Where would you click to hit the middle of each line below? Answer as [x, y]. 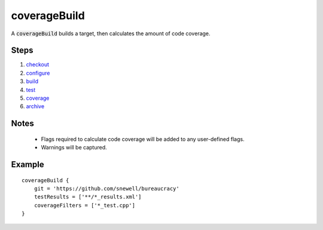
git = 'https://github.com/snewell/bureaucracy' [106, 188]
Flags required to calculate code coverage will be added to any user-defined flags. [143, 139]
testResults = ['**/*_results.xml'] [88, 197]
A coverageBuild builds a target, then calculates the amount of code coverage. [111, 33]
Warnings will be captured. [74, 148]
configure [38, 73]
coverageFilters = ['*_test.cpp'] [85, 205]
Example [28, 165]
